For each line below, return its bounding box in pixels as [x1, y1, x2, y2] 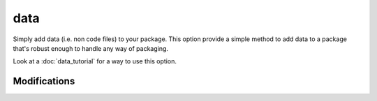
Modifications [13, 75, 75, 87]
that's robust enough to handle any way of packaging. [13, 44, 169, 52]
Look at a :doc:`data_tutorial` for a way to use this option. [13, 57, 177, 65]
